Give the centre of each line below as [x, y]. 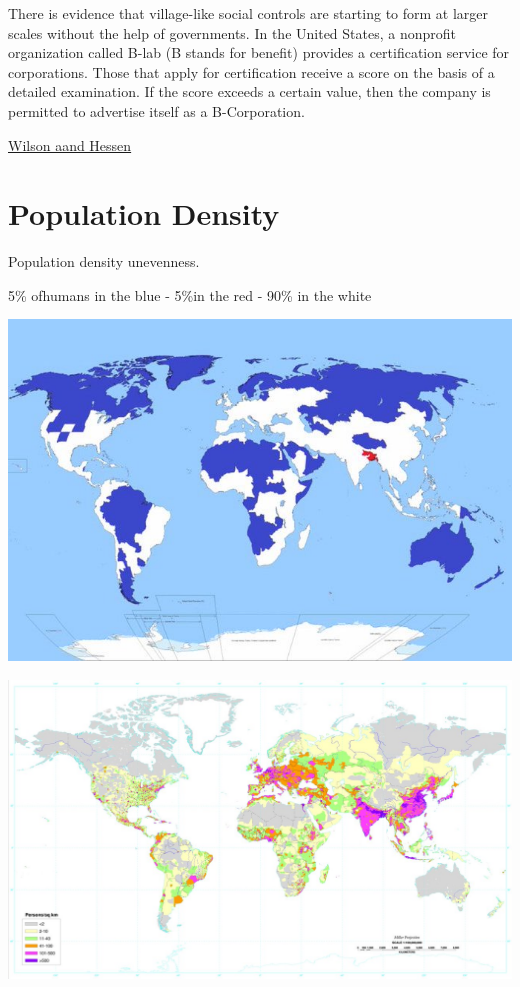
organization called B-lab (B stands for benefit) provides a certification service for [259, 52]
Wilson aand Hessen [70, 144]
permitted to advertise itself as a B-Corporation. [156, 110]
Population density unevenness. [104, 261]
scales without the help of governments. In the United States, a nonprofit [232, 32]
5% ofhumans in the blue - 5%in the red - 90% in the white [190, 294]
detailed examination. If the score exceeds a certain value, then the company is [249, 91]
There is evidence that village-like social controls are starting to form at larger [248, 13]
